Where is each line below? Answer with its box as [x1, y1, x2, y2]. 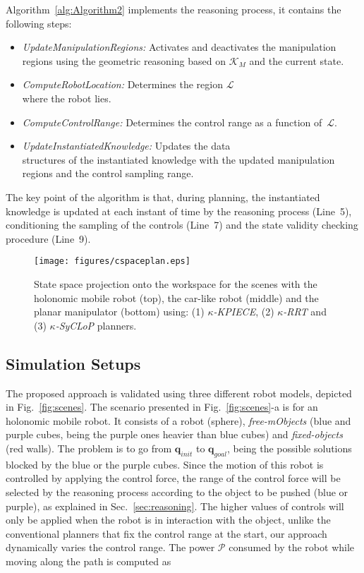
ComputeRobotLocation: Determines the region [22, 77, 223, 92]
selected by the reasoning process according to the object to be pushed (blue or [6, 484, 348, 499]
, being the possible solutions [226, 440, 352, 455]
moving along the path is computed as [6, 553, 171, 568]
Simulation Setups [6, 352, 141, 374]
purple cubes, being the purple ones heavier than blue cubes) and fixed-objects [6, 427, 343, 442]
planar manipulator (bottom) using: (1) [34, 304, 205, 319]
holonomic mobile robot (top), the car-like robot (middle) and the [34, 290, 319, 305]
